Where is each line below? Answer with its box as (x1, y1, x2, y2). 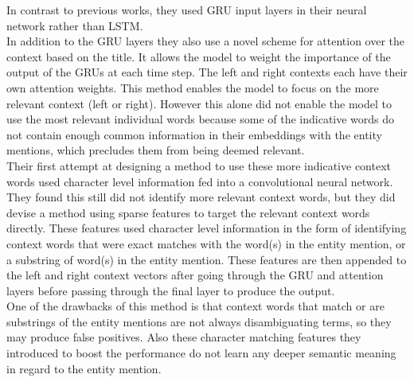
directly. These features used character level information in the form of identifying (6, 220, 407, 236)
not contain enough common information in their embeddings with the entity (6, 126, 382, 142)
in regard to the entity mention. (6, 360, 162, 376)
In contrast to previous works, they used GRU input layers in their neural (6, 2, 367, 18)
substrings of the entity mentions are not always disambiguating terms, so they (6, 313, 392, 329)
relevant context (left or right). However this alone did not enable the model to (6, 95, 392, 111)
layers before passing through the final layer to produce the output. (6, 282, 335, 298)
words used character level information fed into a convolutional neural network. (6, 173, 393, 189)
